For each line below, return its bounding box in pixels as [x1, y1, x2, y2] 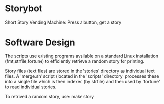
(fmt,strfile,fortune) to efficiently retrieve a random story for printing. [5, 58, 145, 64]
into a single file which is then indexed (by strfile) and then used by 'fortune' [5, 78, 160, 84]
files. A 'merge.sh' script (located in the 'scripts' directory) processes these [5, 73, 159, 79]
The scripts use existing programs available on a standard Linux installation [5, 53, 158, 59]
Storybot [5, 3, 42, 14]
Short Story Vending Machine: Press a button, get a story [5, 19, 122, 25]
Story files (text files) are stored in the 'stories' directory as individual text [5, 68, 155, 74]
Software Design [5, 37, 75, 48]
